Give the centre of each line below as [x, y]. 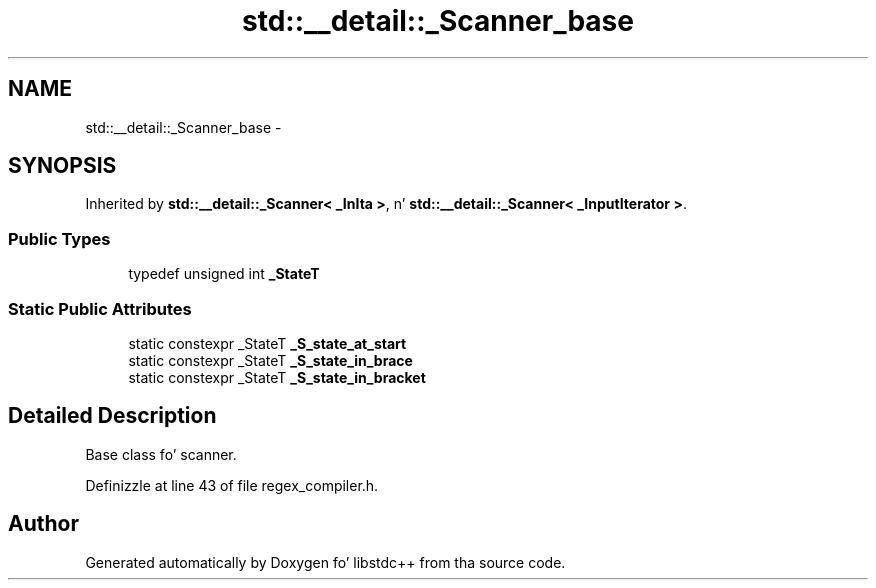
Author [43, 524]
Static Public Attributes [100, 308]
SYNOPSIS [62, 166]
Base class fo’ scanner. [161, 454]
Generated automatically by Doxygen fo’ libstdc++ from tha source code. [325, 562]
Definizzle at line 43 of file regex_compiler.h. [232, 485]
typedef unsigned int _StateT [224, 274]
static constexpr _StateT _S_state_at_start [267, 343]
